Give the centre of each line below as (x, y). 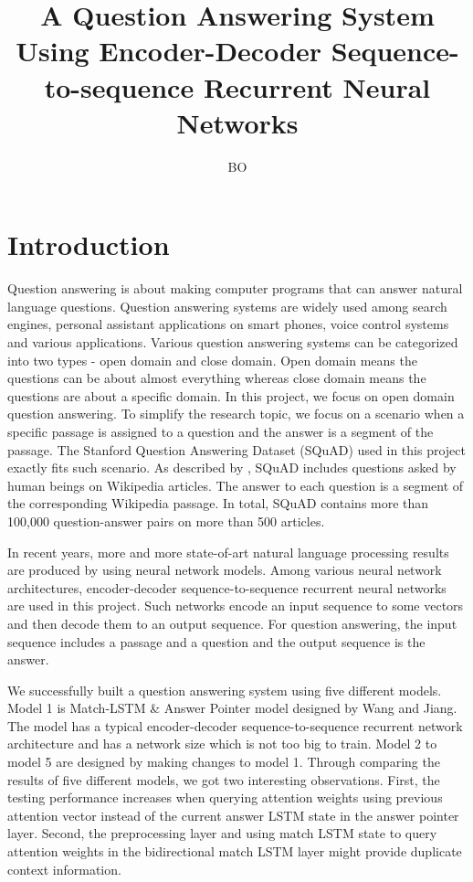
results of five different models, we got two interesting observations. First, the (224, 779)
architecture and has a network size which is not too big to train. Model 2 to (222, 744)
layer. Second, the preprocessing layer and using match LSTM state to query (222, 833)
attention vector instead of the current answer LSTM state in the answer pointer (233, 815)
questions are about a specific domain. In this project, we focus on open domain (231, 395)
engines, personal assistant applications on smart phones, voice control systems (228, 324)
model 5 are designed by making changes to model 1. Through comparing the (224, 762)
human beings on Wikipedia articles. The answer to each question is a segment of (236, 485)
